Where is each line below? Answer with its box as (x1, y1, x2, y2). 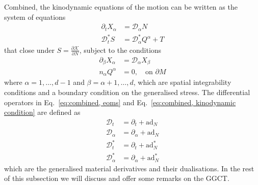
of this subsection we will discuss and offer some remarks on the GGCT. (4, 173, 229, 183)
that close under (4, 44, 55, 55)
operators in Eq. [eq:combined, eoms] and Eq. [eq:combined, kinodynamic (4, 97, 236, 107)
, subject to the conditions (79, 44, 162, 55)
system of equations (4, 11, 66, 22)
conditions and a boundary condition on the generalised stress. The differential (4, 87, 250, 98)
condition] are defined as (4, 107, 81, 117)
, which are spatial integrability (133, 77, 231, 87)
